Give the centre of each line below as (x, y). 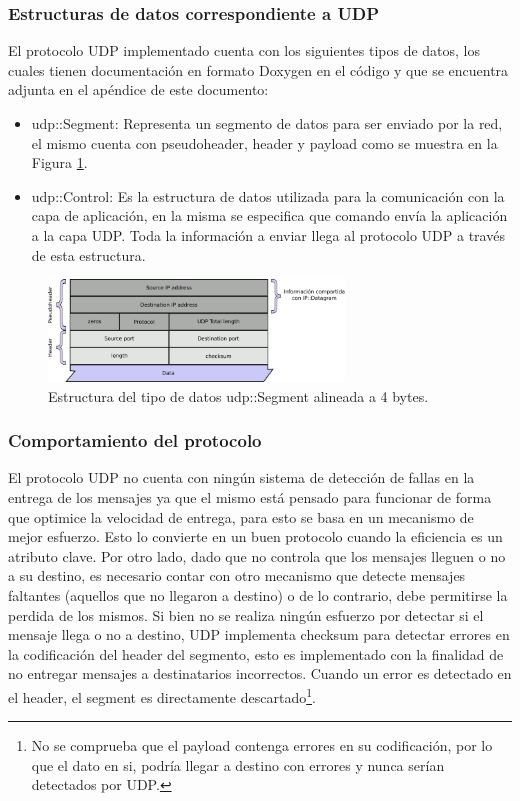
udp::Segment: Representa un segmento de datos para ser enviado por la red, (267, 123)
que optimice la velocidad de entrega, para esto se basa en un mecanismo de (241, 516)
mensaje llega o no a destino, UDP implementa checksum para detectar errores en (259, 634)
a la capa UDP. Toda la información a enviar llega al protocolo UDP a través (268, 234)
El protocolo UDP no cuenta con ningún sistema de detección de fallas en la (241, 477)
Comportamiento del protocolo (135, 440)
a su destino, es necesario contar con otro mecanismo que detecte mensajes (237, 575)
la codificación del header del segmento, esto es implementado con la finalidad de (256, 653)
